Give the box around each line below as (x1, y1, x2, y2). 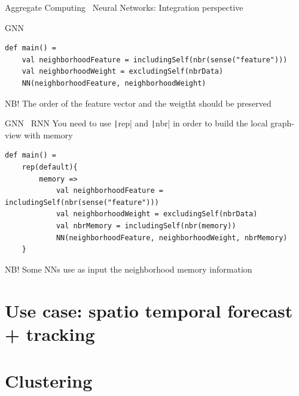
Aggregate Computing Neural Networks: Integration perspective (5, 1, 243, 13)
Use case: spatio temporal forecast (5, 298, 293, 322)
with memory (24, 128, 73, 141)
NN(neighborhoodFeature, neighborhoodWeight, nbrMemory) (56, 233, 288, 242)
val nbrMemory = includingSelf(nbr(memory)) (56, 221, 236, 230)
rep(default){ (22, 163, 78, 171)
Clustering (5, 368, 93, 393)
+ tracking (5, 321, 95, 346)
